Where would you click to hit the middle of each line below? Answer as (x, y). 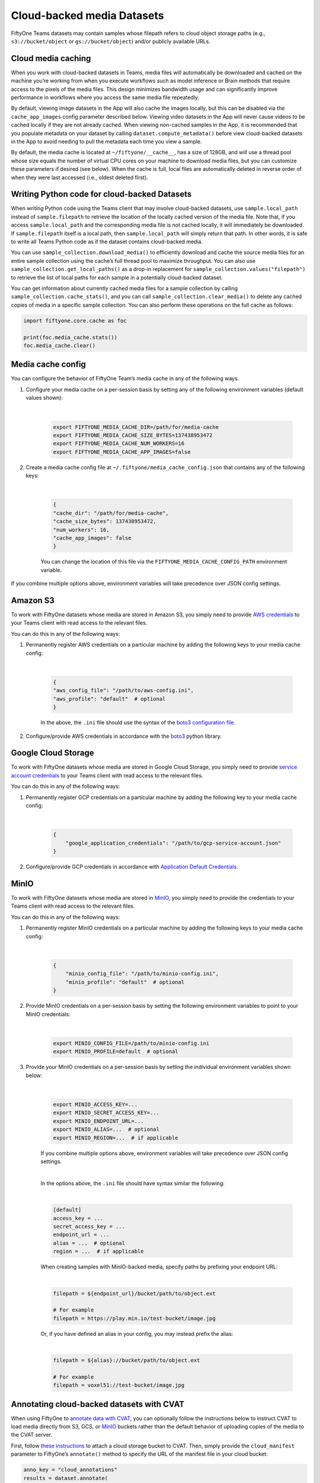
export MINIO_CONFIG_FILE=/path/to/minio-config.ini (131, 1043)
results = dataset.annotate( (66, 1478)
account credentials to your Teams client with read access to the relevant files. (107, 775)
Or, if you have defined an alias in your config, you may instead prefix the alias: (137, 1334)
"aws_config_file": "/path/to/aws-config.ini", (123, 690)
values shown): (44, 398)
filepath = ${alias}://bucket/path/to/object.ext (127, 1361)
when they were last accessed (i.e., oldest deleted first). (79, 177)
